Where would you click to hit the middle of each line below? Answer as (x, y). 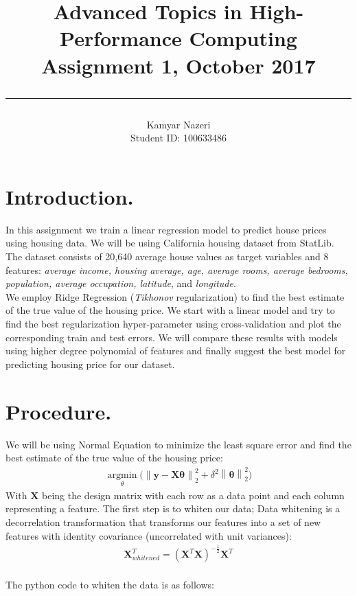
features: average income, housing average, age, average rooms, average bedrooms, (177, 270)
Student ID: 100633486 (178, 138)
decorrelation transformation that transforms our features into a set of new (163, 521)
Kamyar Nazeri (178, 124)
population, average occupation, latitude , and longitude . (121, 283)
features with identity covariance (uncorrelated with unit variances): (149, 535)
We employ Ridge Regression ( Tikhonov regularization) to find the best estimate (175, 296)
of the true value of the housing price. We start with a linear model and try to (170, 310)
